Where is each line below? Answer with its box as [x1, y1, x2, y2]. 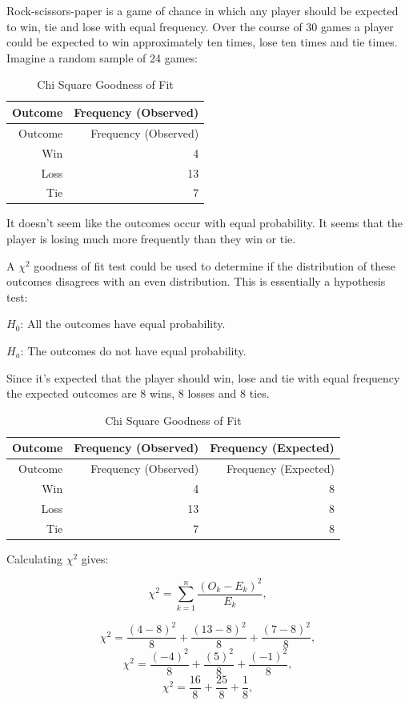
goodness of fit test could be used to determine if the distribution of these [34, 257, 395, 274]
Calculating [6, 550, 63, 567]
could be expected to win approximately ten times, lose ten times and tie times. [6, 34, 398, 50]
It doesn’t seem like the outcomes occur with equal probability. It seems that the [6, 214, 403, 231]
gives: [81, 550, 109, 567]
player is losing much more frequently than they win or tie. [6, 230, 296, 247]
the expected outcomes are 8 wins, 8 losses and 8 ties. [6, 385, 270, 402]
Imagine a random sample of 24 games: [6, 49, 198, 66]
